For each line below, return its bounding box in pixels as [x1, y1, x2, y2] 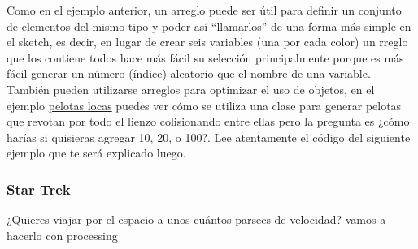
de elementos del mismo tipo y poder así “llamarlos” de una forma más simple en [7, 17, 411, 34]
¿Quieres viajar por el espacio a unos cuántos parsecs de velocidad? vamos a [7, 211, 386, 228]
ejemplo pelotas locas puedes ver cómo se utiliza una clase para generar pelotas [7, 97, 402, 114]
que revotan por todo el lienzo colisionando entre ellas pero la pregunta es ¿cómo [7, 113, 410, 130]
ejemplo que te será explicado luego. [7, 144, 186, 161]
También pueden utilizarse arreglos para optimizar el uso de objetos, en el [7, 80, 375, 97]
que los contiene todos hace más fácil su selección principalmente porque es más [7, 49, 404, 66]
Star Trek [7, 178, 71, 199]
